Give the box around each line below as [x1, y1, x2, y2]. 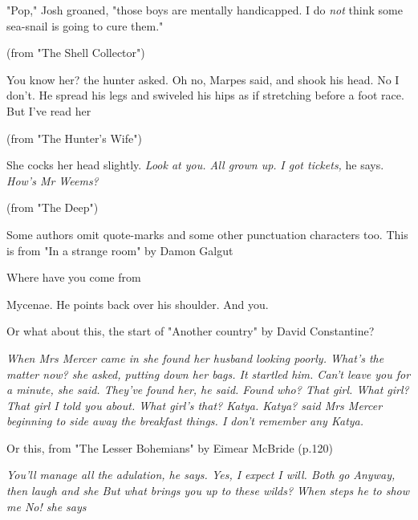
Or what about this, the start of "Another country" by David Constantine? [6, 323, 375, 339]
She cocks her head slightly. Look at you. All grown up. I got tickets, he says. [6, 156, 384, 173]
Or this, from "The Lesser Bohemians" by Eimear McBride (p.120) [6, 439, 333, 456]
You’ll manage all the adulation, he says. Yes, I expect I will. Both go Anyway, [6, 466, 396, 483]
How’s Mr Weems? [6, 172, 99, 189]
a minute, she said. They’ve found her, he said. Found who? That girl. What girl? [6, 381, 409, 398]
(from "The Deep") [6, 199, 99, 216]
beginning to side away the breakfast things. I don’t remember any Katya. [6, 412, 364, 429]
